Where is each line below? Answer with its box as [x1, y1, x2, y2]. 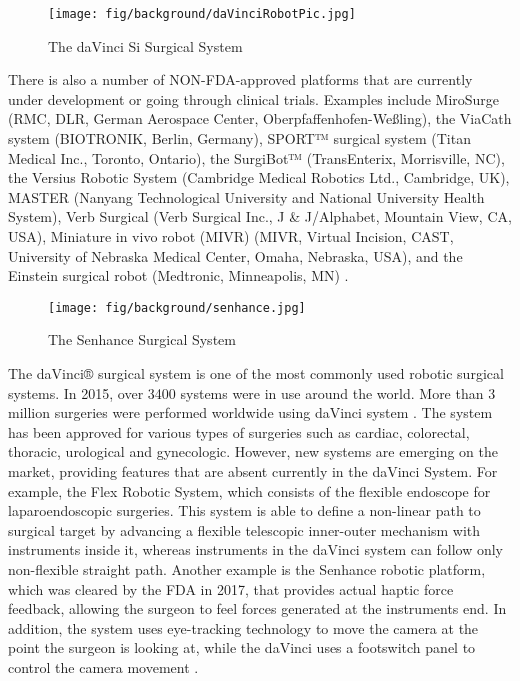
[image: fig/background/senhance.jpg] [48, 300, 306, 315]
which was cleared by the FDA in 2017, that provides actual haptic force [8, 578, 454, 599]
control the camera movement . [8, 656, 199, 677]
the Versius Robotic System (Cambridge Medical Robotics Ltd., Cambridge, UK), [8, 167, 510, 188]
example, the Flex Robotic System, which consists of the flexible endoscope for [8, 480, 491, 501]
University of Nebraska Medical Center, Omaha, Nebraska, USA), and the [8, 245, 463, 266]
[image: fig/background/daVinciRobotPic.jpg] [48, 7, 356, 21]
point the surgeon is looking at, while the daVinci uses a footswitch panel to [8, 637, 476, 658]
